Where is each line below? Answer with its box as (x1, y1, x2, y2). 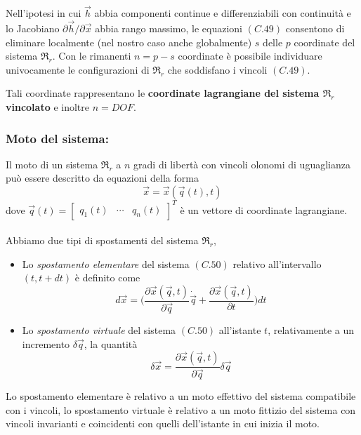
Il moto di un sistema (6, 156, 98, 171)
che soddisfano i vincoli (167, 62, 268, 76)
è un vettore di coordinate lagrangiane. (180, 202, 348, 217)
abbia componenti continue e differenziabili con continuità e (94, 6, 351, 20)
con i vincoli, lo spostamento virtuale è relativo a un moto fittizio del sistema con (6, 402, 356, 417)
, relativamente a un (268, 322, 355, 337)
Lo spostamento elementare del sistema (22, 256, 190, 271)
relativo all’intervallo (232, 256, 322, 271)
